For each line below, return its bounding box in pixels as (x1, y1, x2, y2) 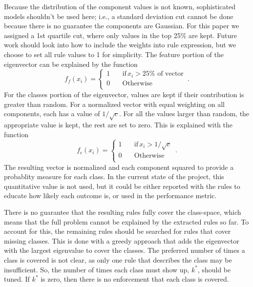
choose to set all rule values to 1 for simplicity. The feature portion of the (4, 49, 224, 59)
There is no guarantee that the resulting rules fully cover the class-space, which (4, 207, 241, 217)
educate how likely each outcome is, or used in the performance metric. (4, 190, 217, 201)
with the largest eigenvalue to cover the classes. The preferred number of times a (4, 245, 245, 255)
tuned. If (4, 274, 30, 284)
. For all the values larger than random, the (119, 108, 250, 119)
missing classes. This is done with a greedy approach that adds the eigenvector (4, 235, 239, 246)
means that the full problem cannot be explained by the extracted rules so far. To (4, 216, 249, 226)
